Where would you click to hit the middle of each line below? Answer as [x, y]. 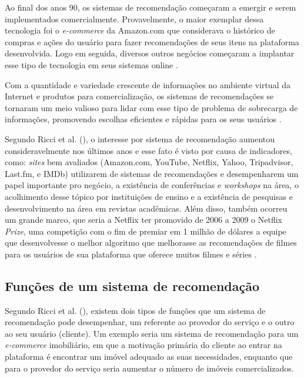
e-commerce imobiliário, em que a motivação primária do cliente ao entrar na [143, 345]
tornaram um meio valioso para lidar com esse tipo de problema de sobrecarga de [151, 107]
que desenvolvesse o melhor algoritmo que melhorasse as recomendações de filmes [151, 242]
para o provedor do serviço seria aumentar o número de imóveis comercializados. [149, 368]
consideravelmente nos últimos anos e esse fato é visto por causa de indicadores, [148, 150]
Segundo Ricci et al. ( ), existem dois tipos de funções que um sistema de [135, 310]
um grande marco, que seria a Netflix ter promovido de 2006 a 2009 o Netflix [143, 220]
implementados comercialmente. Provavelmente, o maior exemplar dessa [134, 19]
